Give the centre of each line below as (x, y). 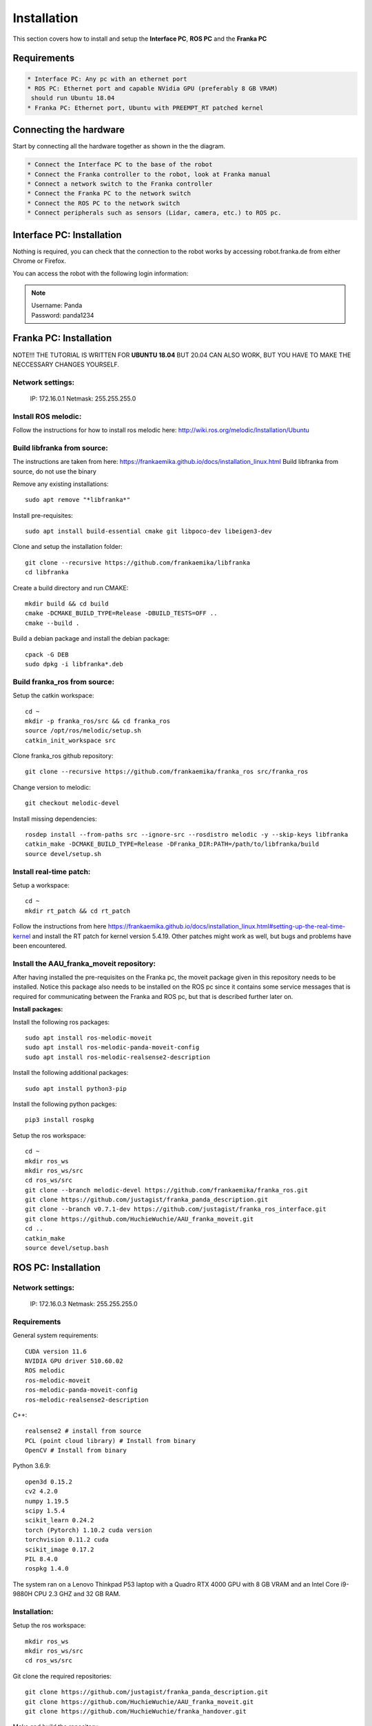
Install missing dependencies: (55, 819)
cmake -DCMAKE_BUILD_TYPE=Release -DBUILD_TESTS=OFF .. (121, 613)
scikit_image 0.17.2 (60, 1549)
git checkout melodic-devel (72, 803)
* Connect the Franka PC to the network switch (109, 194)
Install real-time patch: (52, 871)
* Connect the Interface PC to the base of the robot (120, 165)
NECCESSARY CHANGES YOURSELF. (66, 364)
